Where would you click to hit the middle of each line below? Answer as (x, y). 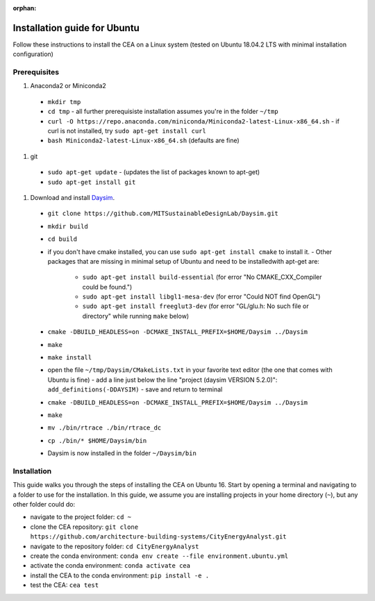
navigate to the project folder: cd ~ (81, 517)
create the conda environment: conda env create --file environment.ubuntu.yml (159, 556)
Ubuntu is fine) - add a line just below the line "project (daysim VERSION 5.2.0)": (162, 380)
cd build (62, 239)
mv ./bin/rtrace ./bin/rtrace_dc (105, 428)
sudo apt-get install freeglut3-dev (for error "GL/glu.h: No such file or (195, 306)
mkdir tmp (64, 102)
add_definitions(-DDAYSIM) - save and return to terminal (135, 389)
